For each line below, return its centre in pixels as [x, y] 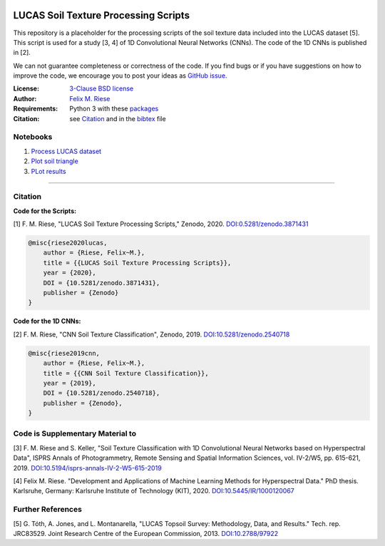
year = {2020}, [70, 273]
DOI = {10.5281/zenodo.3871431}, [102, 283]
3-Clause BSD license [102, 88]
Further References [47, 510]
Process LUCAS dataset [66, 151]
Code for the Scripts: [45, 211]
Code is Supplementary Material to [75, 433]
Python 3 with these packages [114, 109]
